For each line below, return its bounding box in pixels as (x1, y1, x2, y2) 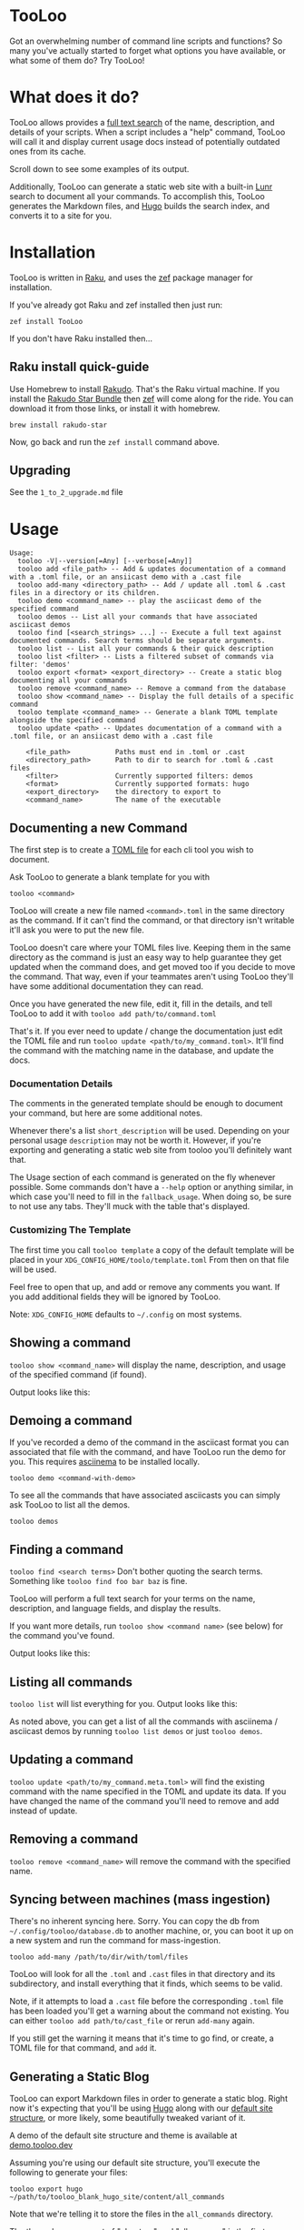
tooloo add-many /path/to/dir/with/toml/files (9, 1953, 189, 1962)
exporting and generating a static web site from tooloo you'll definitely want (9, 1145, 292, 1155)
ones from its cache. (9, 146, 86, 156)
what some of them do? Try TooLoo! (9, 55, 145, 66)
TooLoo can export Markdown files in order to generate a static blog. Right (9, 2094, 289, 2104)
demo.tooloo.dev (9, 2140, 74, 2151)
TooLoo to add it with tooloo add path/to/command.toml (9, 1008, 217, 1019)
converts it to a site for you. (9, 210, 112, 221)
